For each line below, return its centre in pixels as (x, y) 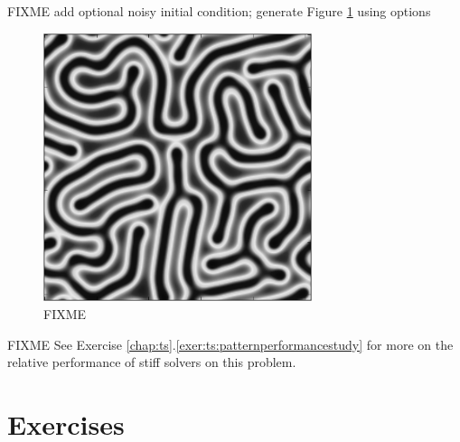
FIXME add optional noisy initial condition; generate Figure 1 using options (219, 11)
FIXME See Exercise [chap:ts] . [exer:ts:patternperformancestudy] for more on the (230, 344)
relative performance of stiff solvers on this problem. (152, 362)
